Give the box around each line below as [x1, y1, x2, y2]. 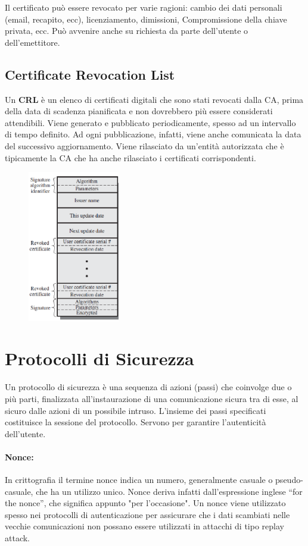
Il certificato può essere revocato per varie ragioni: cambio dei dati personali [5, 1, 282, 13]
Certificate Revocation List [5, 65, 175, 83]
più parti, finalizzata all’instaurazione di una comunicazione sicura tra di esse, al [5, 392, 298, 404]
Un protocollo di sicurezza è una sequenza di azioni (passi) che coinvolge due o [5, 381, 292, 393]
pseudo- [275, 473, 303, 486]
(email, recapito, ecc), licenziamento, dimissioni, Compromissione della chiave [5, 12, 287, 25]
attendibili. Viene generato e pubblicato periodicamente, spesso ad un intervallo [5, 116, 296, 128]
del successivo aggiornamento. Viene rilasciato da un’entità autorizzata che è [5, 139, 284, 152]
